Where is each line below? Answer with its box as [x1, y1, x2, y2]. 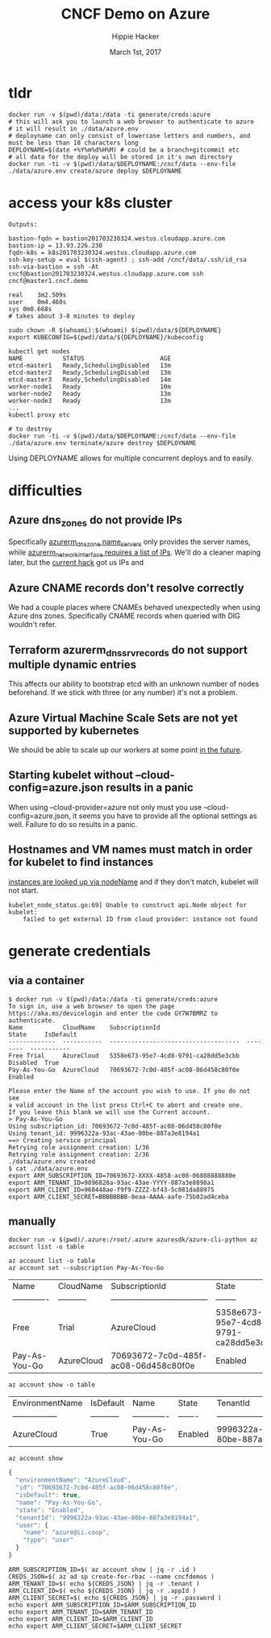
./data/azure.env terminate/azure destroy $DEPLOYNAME [8, 439, 197, 447]
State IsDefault [8, 1030, 78, 1038]
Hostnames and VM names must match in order [8, 843, 252, 857]
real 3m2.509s [8, 291, 67, 299]
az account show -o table [8, 1381, 95, 1389]
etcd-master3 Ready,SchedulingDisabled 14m [8, 376, 172, 384]
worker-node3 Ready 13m [8, 397, 172, 405]
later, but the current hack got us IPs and [8, 558, 144, 567]
